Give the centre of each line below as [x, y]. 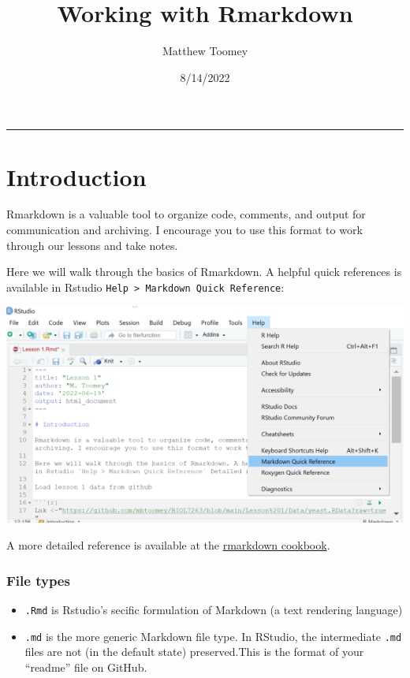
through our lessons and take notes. [92, 245]
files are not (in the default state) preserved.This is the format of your [194, 652]
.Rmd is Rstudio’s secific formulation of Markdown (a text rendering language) [214, 609]
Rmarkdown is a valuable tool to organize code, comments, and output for [186, 214]
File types [38, 580]
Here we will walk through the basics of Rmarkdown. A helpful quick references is [204, 272]
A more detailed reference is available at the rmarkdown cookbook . [168, 545]
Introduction [76, 176]
